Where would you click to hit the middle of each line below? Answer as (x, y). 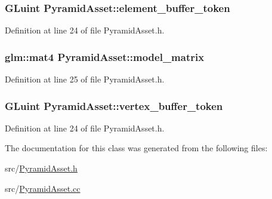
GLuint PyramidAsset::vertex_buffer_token (114, 105)
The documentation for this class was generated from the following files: (136, 148)
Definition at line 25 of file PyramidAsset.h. (85, 79)
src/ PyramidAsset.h (41, 168)
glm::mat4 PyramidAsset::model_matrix (105, 56)
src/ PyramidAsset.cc (43, 188)
